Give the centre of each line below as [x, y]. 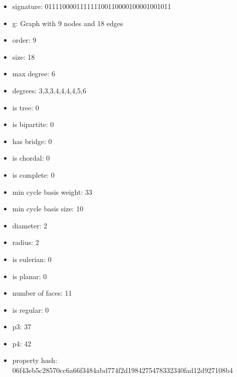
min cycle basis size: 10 [48, 209]
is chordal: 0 [31, 158]
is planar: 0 [30, 276]
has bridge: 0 [32, 141]
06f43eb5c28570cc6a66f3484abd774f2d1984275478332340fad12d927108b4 [123, 370]
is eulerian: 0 [32, 259]
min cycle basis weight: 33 [52, 192]
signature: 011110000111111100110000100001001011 [92, 6]
